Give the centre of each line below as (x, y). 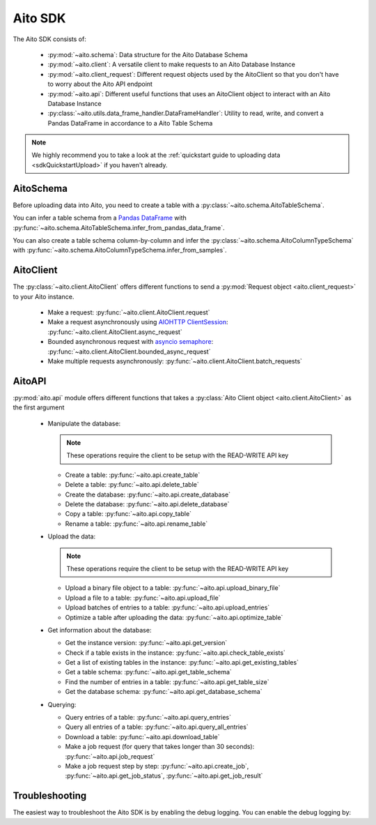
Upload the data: (72, 536)
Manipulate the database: (84, 423)
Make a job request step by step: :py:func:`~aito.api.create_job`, (157, 766)
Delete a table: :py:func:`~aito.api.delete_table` (132, 485)
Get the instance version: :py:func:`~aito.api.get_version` (146, 643)
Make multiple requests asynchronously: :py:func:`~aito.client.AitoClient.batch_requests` (175, 361)
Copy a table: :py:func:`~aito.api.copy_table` (128, 514)
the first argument (39, 407)
